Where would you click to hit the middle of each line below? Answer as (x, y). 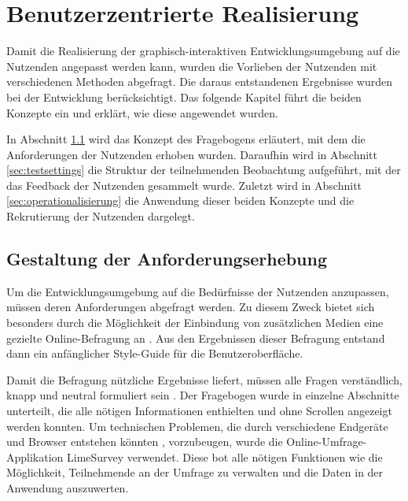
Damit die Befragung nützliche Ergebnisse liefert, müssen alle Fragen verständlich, (204, 379)
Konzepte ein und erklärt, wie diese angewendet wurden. (142, 112)
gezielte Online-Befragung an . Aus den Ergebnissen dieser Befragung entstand (196, 338)
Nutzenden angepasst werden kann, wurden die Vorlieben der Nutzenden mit (192, 66)
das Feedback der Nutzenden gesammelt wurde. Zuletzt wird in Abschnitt (184, 185)
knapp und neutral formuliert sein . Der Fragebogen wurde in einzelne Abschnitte (203, 395)
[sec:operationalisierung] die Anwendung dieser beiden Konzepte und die (180, 200)
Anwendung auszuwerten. (68, 487)
